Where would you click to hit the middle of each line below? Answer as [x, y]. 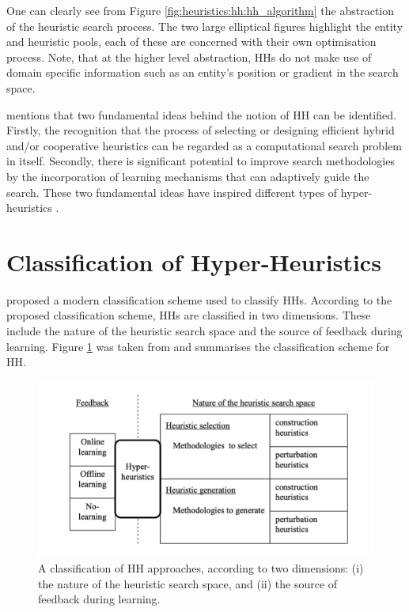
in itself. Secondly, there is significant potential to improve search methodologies [201, 161]
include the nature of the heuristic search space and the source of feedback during [204, 331]
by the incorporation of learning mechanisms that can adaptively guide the [188, 176]
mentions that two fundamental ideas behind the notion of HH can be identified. [201, 114]
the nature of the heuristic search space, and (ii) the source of [188, 583]
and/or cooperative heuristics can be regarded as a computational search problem [204, 145]
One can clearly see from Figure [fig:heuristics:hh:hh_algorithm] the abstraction [201, 10]
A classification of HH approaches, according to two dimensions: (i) [201, 568]
